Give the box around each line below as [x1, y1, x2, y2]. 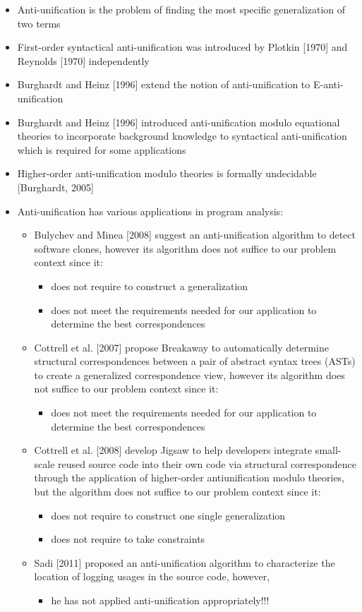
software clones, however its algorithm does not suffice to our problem [34, 241, 337, 256]
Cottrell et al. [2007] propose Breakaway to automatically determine [34, 340, 329, 354]
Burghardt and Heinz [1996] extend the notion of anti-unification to [17, 77, 310, 92]
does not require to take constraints [51, 532, 205, 546]
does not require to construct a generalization [51, 278, 248, 293]
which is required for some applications [17, 142, 186, 157]
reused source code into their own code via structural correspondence [58, 456, 356, 471]
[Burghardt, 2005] [17, 179, 94, 194]
